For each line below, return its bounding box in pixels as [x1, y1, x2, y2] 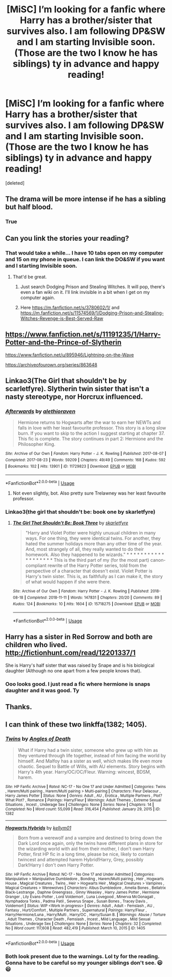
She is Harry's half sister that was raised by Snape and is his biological [5, 662, 155, 668]
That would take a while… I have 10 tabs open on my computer [5, 249, 163, 257]
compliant [25, 562, 47, 569]
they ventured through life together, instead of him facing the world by [17, 752, 166, 758]
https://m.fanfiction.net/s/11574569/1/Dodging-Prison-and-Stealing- [20, 310, 164, 316]
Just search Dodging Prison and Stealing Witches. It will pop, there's [20, 283, 165, 290]
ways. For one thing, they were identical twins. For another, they [25, 535, 161, 541]
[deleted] [5, 180, 25, 186]
